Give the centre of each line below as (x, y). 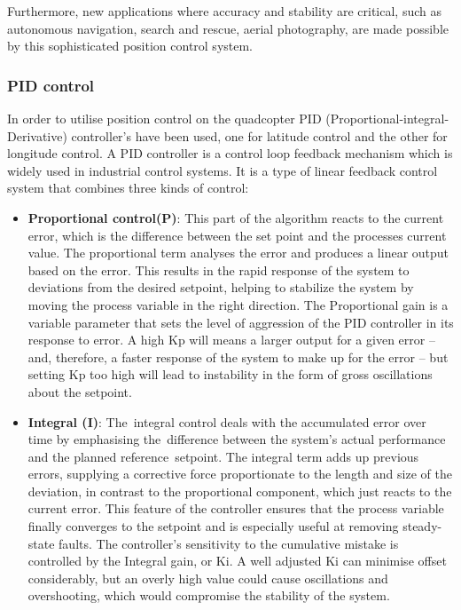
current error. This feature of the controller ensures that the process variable (236, 508)
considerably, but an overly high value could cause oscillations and (208, 578)
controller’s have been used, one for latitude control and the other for (259, 135)
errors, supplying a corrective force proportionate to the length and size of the (240, 474)
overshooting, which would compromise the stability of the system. (209, 595)
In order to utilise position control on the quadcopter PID (164, 118)
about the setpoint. (80, 391)
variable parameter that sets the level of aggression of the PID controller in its (241, 322)
